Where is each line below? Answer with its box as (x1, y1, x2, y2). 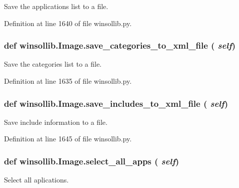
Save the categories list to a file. (4, 59, 101, 69)
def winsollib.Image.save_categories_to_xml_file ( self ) (4, 39, 236, 52)
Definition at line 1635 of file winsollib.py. (4, 76, 132, 86)
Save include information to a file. (4, 116, 107, 127)
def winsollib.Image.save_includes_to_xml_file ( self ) (4, 97, 228, 109)
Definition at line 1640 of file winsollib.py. (4, 18, 132, 28)
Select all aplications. (4, 174, 69, 185)
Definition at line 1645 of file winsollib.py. (4, 133, 132, 144)
